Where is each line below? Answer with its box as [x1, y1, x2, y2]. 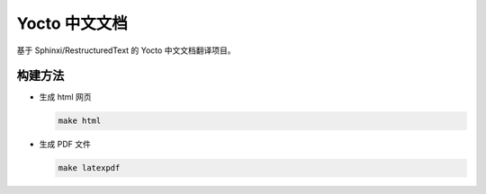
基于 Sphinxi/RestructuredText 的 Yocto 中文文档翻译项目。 [16, 45, 236, 56]
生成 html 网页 [39, 92, 92, 102]
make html [58, 116, 102, 126]
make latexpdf [58, 163, 121, 173]
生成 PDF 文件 [39, 139, 92, 150]
